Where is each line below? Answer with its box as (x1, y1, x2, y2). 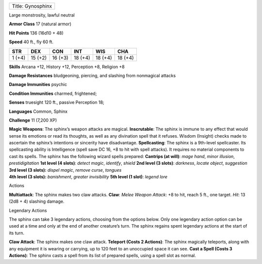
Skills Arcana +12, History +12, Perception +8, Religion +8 (9, 64, 125, 70)
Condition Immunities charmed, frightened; (9, 90, 97, 96)
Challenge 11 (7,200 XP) (9, 117, 57, 123)
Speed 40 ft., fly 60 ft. (9, 39, 53, 45)
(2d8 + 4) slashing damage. (9, 198, 65, 204)
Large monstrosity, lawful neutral (9, 12, 75, 18)
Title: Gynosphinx (12, 3, 52, 9)
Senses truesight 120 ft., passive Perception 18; (9, 100, 104, 106)
